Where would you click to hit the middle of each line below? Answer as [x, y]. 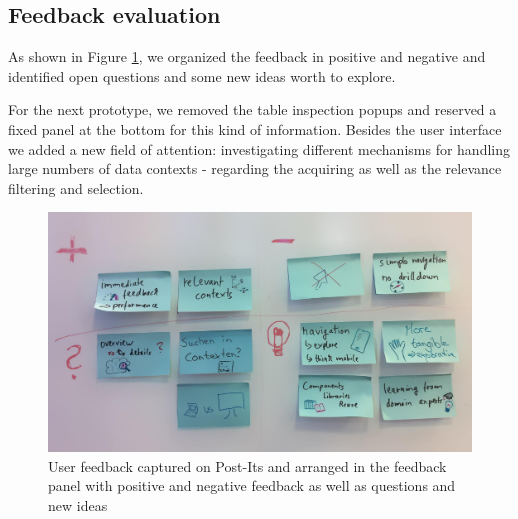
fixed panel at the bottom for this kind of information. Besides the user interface [255, 128]
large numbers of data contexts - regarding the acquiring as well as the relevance [255, 168]
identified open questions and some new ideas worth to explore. [202, 75]
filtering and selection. [76, 187]
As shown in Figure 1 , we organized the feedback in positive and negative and [247, 56]
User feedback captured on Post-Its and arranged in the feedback [247, 465]
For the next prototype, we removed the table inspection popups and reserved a [252, 109]
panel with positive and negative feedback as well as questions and [252, 485]
